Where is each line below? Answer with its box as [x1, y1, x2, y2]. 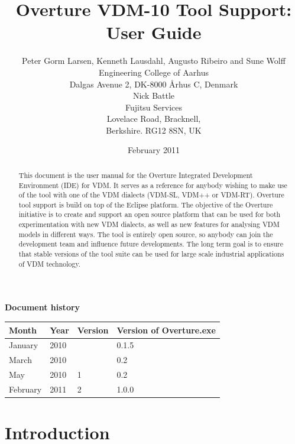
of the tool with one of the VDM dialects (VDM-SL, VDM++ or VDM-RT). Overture [18, 190, 284, 200]
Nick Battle [132, 89, 175, 102]
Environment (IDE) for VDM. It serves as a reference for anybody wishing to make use [18, 180, 287, 190]
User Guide [106, 20, 202, 44]
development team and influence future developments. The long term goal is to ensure [18, 239, 283, 249]
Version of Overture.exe [116, 323, 216, 336]
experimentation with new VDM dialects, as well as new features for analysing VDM [18, 219, 280, 229]
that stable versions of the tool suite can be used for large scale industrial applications [18, 249, 284, 259]
